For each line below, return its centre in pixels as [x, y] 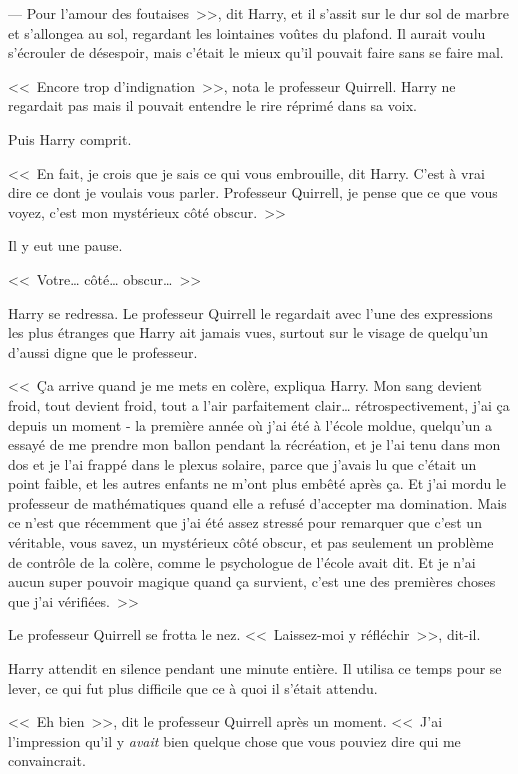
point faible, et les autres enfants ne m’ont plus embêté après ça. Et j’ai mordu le [257, 483]
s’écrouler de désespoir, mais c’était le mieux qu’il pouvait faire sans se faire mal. [256, 52]
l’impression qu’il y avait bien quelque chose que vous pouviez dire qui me [234, 740]
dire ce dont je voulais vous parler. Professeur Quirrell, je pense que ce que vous [253, 192]
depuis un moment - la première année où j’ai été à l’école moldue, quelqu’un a [250, 424]
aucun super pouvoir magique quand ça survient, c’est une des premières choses [252, 581]
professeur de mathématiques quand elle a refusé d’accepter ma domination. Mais [257, 502]
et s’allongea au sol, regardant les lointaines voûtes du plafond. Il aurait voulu [247, 32]
